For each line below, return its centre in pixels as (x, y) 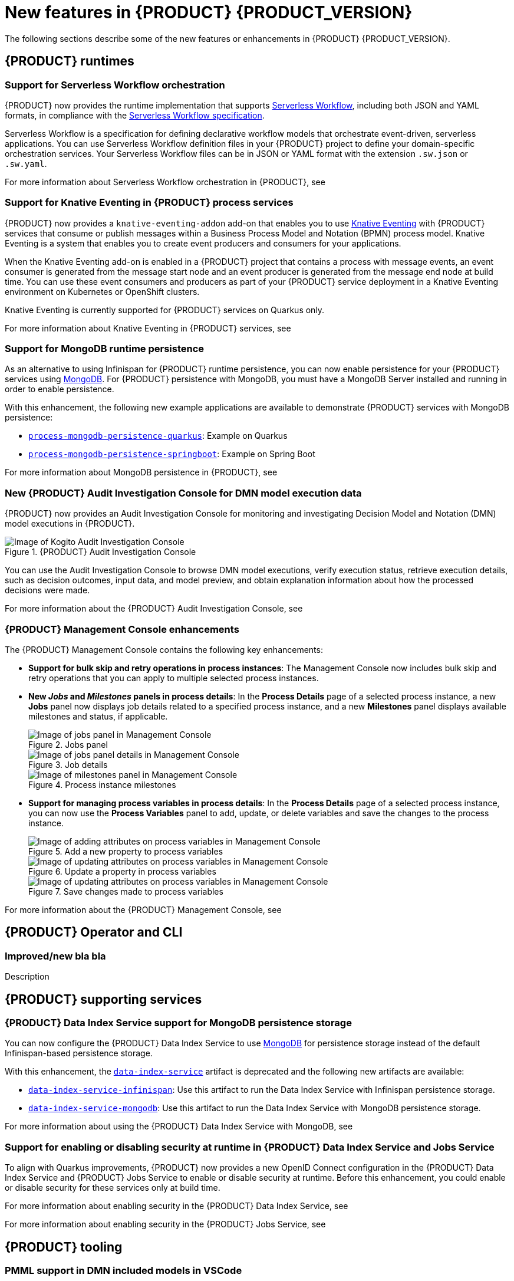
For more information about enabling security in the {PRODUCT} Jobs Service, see (165, 1224)
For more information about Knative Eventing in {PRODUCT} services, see (148, 328)
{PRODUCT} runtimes (70, 61)
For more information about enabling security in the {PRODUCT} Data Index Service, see (177, 1206)
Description (27, 977)
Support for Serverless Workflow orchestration (115, 85)
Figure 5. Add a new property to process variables (126, 851)
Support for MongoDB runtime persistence (105, 349)
